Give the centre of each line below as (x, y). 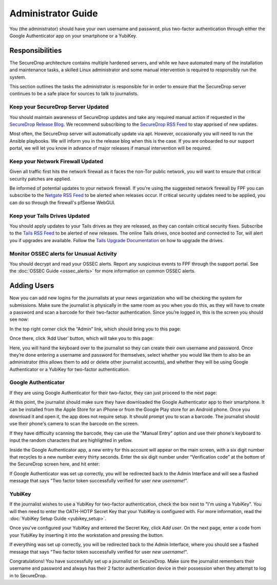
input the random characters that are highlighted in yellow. (71, 440)
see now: (19, 319)
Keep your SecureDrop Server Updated (59, 107)
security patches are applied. (40, 179)
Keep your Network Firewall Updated (56, 161)
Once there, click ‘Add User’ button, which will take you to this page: (82, 338)
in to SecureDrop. (28, 575)
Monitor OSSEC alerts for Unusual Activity (63, 254)
